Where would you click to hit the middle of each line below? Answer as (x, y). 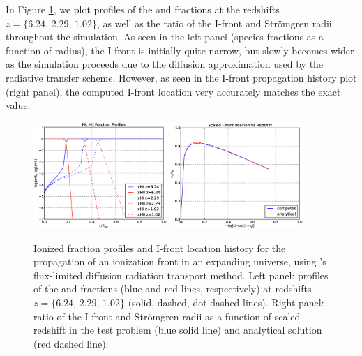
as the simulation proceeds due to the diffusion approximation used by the (165, 64)
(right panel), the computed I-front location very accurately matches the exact (173, 91)
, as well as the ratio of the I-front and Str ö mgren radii (214, 23)
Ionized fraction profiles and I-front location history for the (160, 247)
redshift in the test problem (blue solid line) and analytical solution (178, 330)
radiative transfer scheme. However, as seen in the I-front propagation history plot (181, 77)
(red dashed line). (71, 343)
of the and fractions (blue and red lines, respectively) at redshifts (173, 289)
